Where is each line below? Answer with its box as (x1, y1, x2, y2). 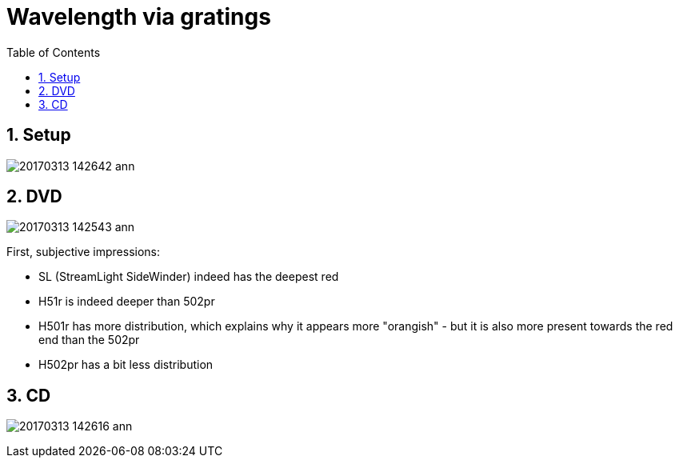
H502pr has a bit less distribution (38, 358, 214, 372)
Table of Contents (6, 45, 101, 59)
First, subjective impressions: (6, 245, 161, 259)
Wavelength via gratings (6, 3, 271, 30)
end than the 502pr (38, 333, 140, 347)
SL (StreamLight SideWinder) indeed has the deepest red (38, 270, 339, 284)
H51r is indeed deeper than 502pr (38, 294, 215, 309)
